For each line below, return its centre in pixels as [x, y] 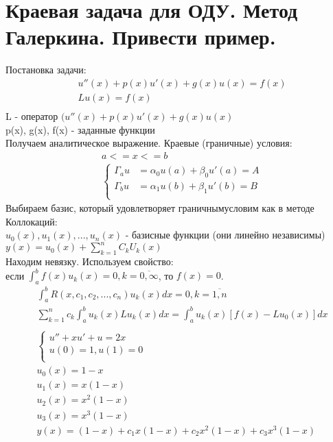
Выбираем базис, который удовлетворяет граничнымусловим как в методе [160, 208]
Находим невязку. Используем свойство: [90, 261]
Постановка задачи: [46, 70]
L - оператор [32, 116]
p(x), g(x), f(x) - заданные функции [80, 129]
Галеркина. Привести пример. [141, 37]
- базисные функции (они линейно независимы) [225, 235]
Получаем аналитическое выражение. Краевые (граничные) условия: [149, 143]
